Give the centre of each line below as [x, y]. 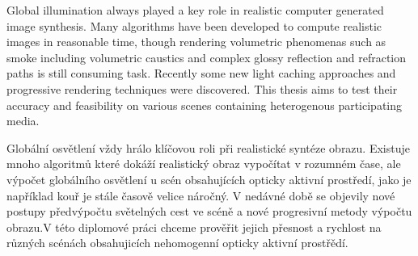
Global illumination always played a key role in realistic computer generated [195, 10]
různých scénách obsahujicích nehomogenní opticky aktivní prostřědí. [177, 243]
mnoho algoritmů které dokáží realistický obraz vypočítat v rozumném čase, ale [204, 164]
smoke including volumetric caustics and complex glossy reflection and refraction [207, 57]
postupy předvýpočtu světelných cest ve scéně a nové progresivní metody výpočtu [209, 211]
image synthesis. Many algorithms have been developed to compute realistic [194, 25]
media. [23, 121]
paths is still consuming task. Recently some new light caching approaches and [201, 73]
